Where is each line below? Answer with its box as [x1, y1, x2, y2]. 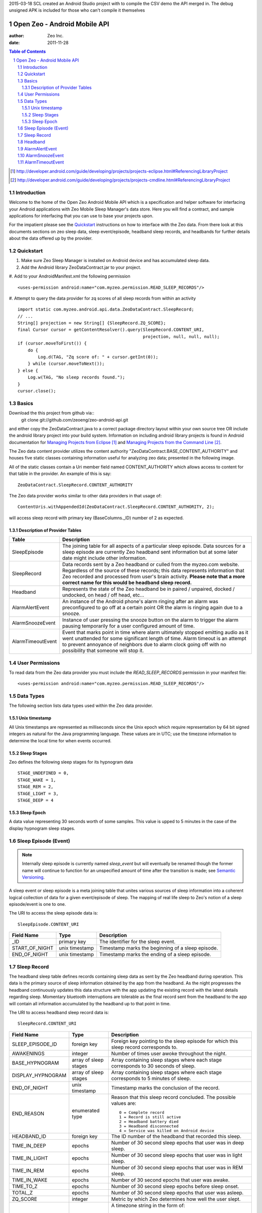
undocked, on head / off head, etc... [62, 592, 145, 599]
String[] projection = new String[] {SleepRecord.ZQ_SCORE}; [17, 320, 166, 326]
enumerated [72, 1107, 99, 1114]
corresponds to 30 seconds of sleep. [111, 1063, 196, 1069]
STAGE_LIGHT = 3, [17, 791, 59, 796]
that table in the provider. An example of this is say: [9, 471, 112, 476]
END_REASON [12, 1110, 45, 1117]
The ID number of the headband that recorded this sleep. [111, 1133, 242, 1140]
